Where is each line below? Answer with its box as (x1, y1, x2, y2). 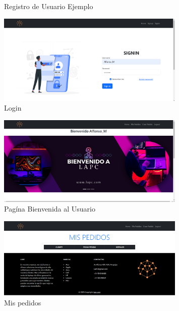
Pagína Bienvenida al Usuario (4, 203, 95, 214)
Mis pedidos (4, 297, 41, 307)
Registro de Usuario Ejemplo (4, 1, 93, 11)
